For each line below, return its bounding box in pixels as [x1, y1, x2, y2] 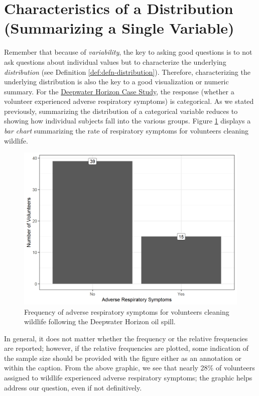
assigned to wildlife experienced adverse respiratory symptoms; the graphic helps [4, 372, 252, 383]
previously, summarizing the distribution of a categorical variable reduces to [4, 105, 238, 116]
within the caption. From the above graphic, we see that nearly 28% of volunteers [4, 362, 255, 373]
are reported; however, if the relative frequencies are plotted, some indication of [4, 343, 248, 353]
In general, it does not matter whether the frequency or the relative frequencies [4, 333, 248, 343]
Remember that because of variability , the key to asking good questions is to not [4, 47, 252, 57]
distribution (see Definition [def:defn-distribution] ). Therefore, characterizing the [4, 66, 250, 77]
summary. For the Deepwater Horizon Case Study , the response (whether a [4, 86, 234, 96]
